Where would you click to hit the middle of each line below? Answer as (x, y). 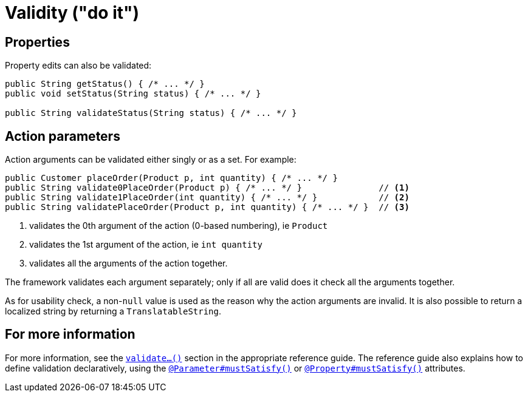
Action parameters (63, 136)
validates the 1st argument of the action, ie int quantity (146, 245)
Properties (37, 42)
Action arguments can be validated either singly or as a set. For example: (151, 160)
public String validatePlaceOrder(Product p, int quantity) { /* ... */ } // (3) (207, 207)
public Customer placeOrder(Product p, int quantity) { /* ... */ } (171, 178)
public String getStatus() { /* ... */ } (105, 84)
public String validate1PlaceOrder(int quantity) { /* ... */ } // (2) (207, 198)
